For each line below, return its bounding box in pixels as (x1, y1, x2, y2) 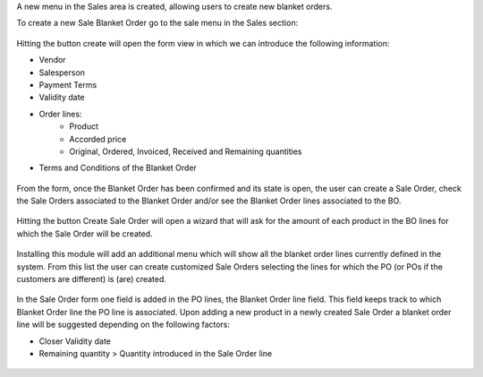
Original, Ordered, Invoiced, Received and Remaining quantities (69, 146, 302, 157)
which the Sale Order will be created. (16, 228, 153, 239)
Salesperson (38, 67, 85, 78)
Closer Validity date (38, 336, 112, 347)
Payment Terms (38, 79, 97, 90)
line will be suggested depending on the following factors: (16, 319, 231, 330)
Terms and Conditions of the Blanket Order (38, 162, 197, 174)
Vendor (38, 55, 66, 65)
